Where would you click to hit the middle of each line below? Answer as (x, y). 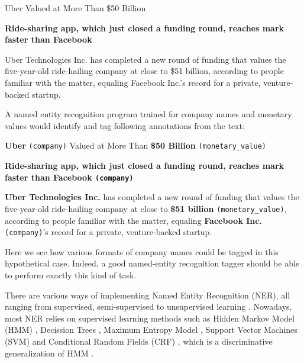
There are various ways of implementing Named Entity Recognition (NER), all (148, 295)
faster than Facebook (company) (69, 177)
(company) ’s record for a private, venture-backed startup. (109, 232)
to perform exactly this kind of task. (71, 274)
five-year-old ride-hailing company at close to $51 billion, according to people (144, 71)
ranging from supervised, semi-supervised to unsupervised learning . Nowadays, (148, 306)
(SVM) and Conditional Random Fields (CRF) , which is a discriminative (139, 341)
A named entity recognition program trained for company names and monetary (148, 114)
